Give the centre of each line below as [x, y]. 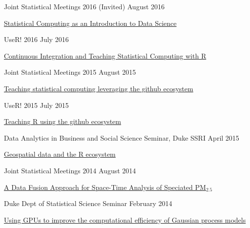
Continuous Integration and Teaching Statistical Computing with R [105, 55]
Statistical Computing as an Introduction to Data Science [90, 23]
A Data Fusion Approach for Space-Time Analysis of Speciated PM [105, 187]
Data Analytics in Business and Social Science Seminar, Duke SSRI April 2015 [122, 137]
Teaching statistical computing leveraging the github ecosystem [99, 88]
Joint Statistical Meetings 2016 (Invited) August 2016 [84, 6]
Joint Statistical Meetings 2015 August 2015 [70, 72]
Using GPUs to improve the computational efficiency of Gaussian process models [125, 219]
